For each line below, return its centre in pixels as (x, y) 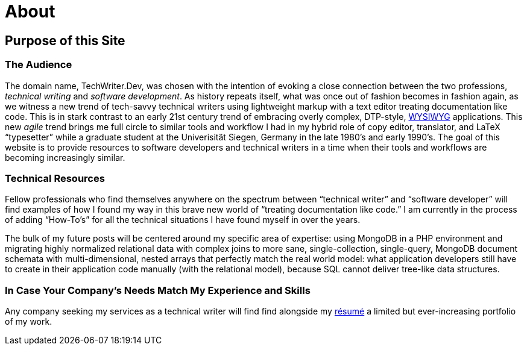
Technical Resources (55, 178)
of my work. (29, 322)
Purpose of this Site (65, 40)
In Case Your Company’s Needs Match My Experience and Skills (158, 290)
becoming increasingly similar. (65, 157)
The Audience (39, 65)
